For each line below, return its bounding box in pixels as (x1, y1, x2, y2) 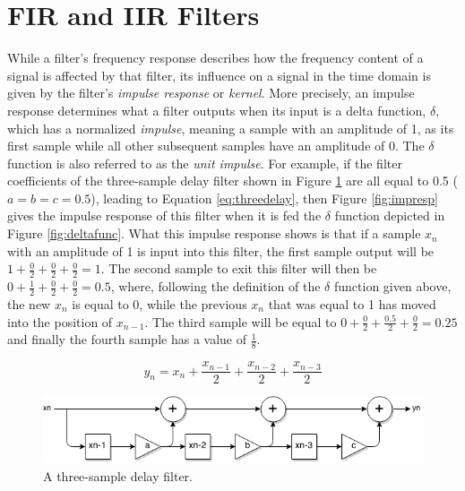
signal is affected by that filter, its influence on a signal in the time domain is (7, 65, 431, 84)
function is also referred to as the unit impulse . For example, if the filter (7, 153, 402, 172)
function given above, (333, 277, 452, 296)
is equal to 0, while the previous (72, 294, 247, 313)
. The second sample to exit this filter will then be (100, 259, 377, 278)
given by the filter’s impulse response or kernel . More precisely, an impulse (7, 83, 415, 102)
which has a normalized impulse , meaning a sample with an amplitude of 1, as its (7, 118, 454, 137)
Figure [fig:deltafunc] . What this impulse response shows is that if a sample (7, 224, 421, 243)
